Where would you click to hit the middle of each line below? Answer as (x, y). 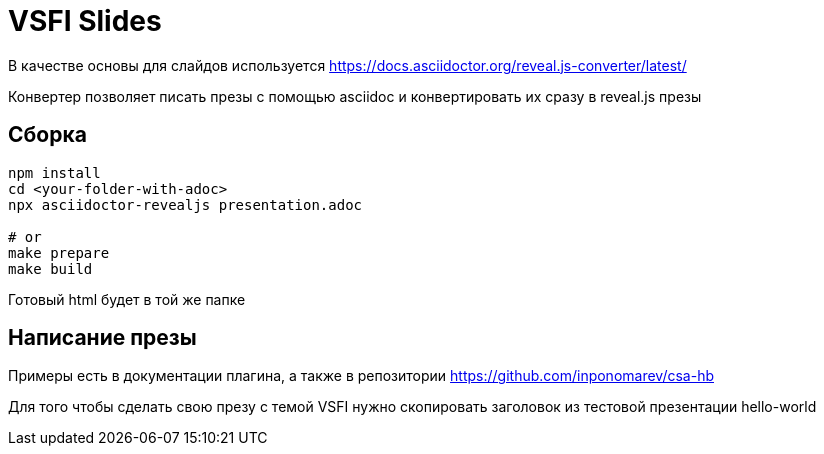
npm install (54, 172)
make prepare (59, 252)
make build (50, 268)
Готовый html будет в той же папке (127, 299)
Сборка (47, 135)
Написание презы (102, 338)
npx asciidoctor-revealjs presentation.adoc (185, 204)
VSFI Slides (85, 21)
